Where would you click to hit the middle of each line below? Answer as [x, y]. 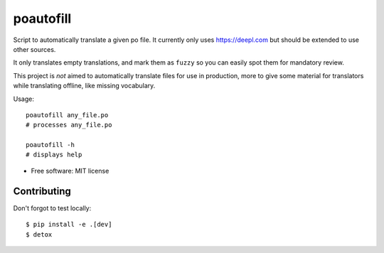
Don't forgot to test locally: [52, 208]
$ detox [39, 234]
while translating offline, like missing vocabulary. [84, 86]
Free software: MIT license [70, 171]
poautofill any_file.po [67, 115]
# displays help [54, 155]
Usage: [24, 99]
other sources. [34, 49]
